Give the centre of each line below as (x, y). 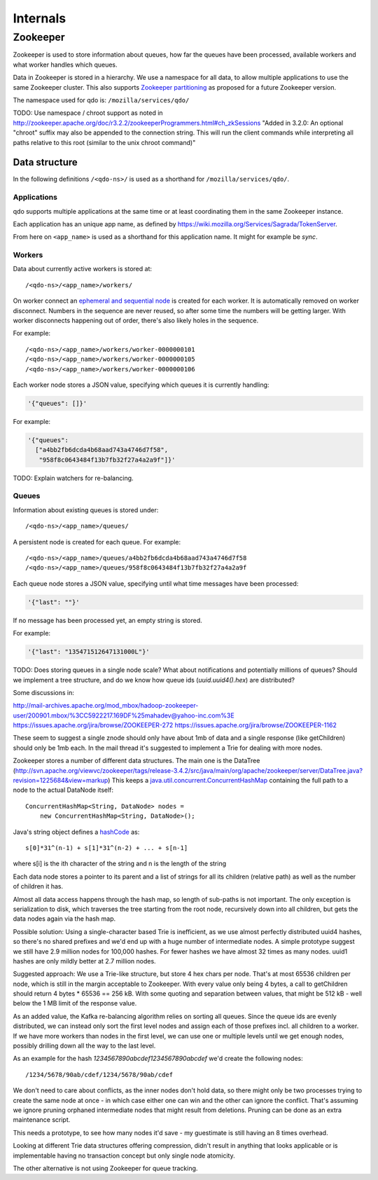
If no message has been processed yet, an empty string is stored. (107, 620)
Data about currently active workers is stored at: (82, 269)
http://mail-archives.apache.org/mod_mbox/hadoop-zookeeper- (106, 706)
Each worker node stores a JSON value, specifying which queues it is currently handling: (141, 385)
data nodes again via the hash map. (64, 919)
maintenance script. (42, 1120)
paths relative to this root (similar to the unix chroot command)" (104, 142)
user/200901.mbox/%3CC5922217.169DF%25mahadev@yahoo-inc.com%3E (124, 715)
